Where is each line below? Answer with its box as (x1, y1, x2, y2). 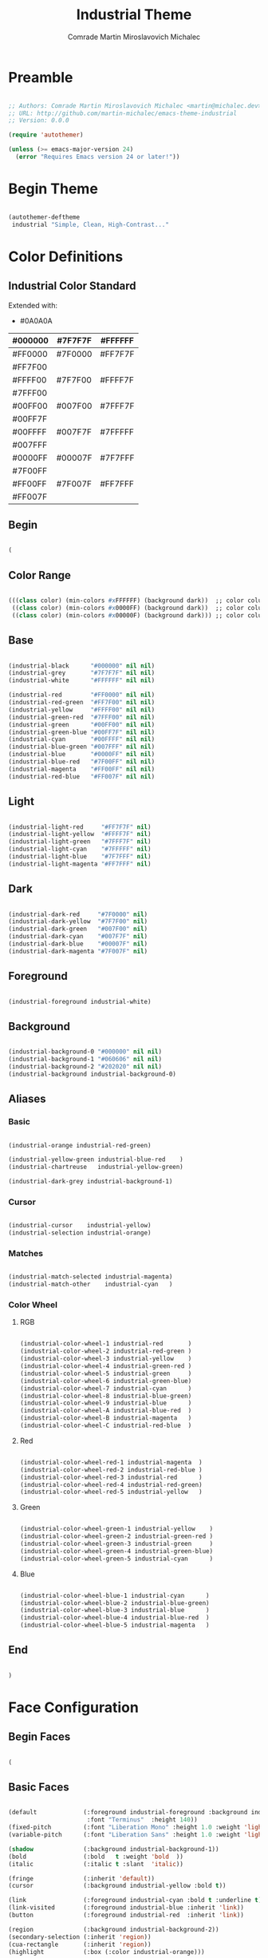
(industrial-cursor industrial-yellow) (8, 1222, 152, 1230)
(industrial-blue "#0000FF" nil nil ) (8, 751, 156, 759)
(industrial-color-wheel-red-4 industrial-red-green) (19, 1480, 203, 1488)
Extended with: (8, 300, 58, 310)
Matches (8, 1247, 44, 1258)
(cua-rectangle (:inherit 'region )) (8, 1940, 152, 1948)
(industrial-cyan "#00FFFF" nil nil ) (8, 735, 156, 743)
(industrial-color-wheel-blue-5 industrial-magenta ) (19, 1621, 210, 1630)
